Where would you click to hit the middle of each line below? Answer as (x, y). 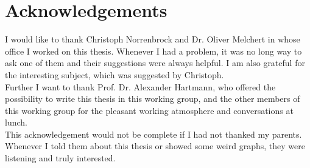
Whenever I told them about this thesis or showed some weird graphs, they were (155, 146)
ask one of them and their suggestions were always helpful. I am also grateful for (155, 63)
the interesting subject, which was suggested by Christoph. (114, 74)
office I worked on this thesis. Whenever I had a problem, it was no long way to (153, 51)
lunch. (16, 122)
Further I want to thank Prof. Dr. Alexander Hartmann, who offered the (140, 86)
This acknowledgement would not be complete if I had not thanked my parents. (153, 134)
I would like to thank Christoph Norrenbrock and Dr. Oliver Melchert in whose (153, 39)
